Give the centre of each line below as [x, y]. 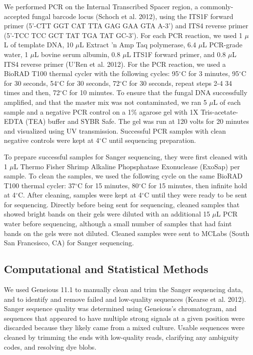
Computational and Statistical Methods [106, 269]
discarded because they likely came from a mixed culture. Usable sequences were [124, 327]
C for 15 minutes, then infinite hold [194, 185]
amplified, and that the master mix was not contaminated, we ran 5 [105, 102]
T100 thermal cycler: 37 [40, 185]
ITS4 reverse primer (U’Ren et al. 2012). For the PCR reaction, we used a [115, 64]
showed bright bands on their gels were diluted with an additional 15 [107, 214]
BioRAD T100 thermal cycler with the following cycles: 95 [92, 73]
